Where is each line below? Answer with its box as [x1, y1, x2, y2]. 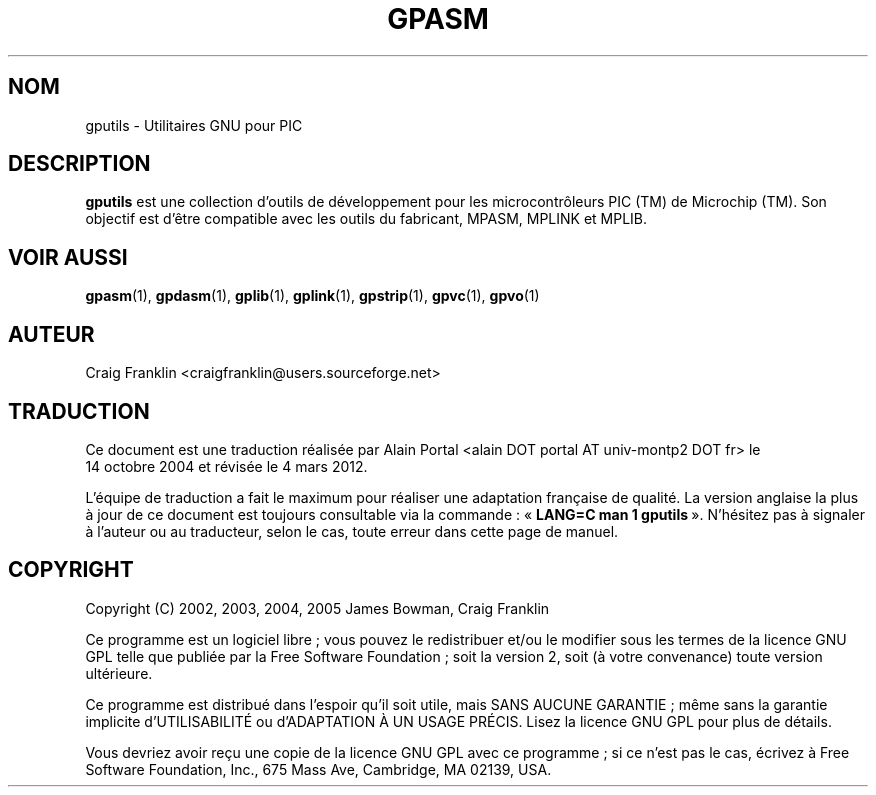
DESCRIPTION [8, 151, 151, 177]
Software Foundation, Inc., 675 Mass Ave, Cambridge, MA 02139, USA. [85, 760, 552, 778]
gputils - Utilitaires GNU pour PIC [85, 116, 303, 134]
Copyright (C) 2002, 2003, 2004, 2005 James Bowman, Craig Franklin [85, 599, 550, 617]
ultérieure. [85, 664, 153, 682]
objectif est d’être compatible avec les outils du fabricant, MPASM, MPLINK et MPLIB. [85, 210, 648, 228]
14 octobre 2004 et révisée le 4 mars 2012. [85, 457, 368, 475]
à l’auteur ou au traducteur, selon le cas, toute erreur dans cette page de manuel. [85, 522, 619, 540]
